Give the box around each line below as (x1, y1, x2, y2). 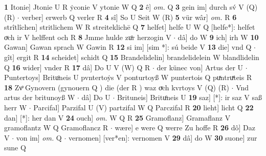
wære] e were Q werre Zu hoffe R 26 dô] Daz (115, 122, 256, 133)
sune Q (4, 142, 26, 153)
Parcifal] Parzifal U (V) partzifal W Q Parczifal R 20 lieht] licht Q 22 (33, 102, 254, 112)
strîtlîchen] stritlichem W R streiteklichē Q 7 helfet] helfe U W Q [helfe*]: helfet (4, 22, 255, 32)
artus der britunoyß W (4, 92, 75, 103)
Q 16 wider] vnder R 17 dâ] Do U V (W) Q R (4, 62, 150, 72)
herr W (4, 102, 27, 112)
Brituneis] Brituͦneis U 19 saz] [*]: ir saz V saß (117, 92, 262, 103)
